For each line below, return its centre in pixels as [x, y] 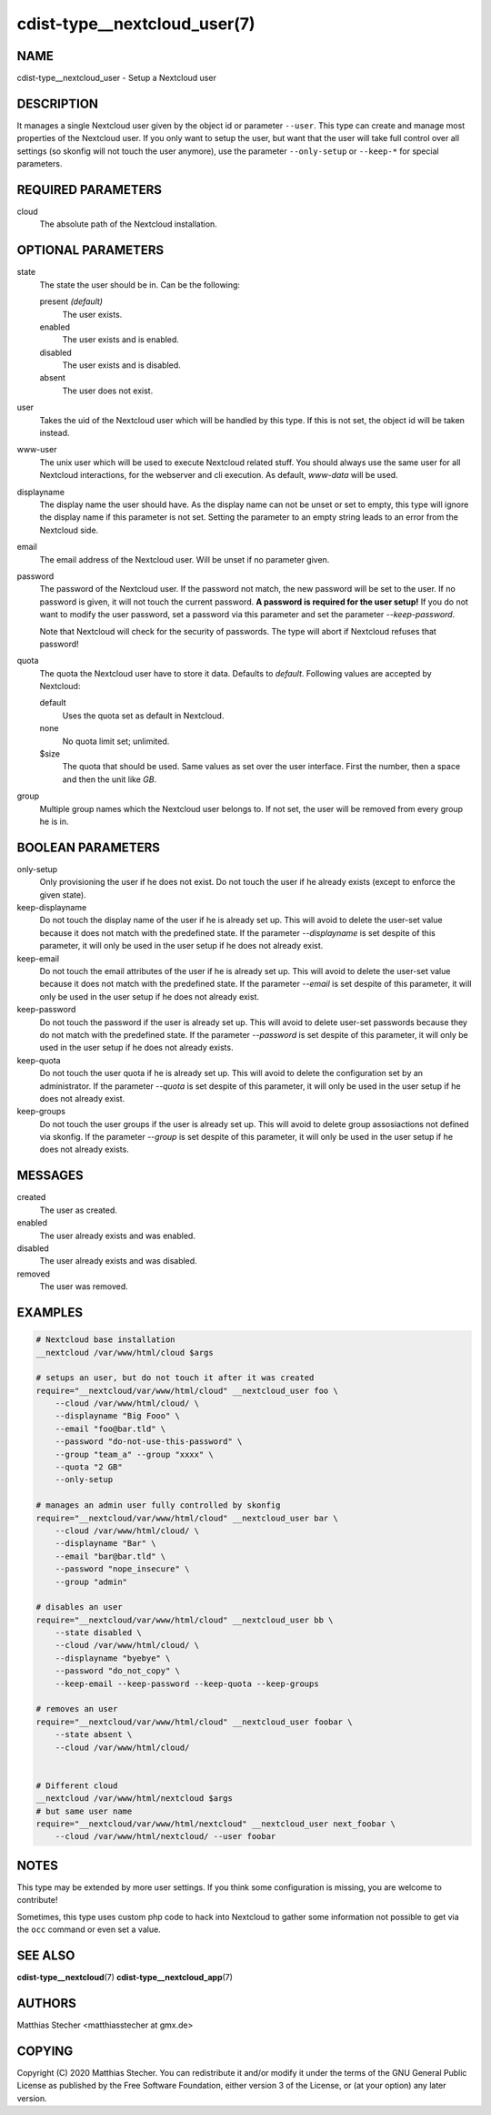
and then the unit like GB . [110, 779]
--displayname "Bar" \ [105, 1544]
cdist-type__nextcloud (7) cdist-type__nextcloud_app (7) [125, 1977]
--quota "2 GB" [89, 1467]
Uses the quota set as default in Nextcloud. [143, 716]
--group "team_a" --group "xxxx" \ [134, 1454]
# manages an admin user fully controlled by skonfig [158, 1505]
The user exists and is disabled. [121, 365]
